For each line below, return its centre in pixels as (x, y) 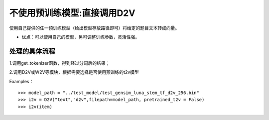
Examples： (21, 81)
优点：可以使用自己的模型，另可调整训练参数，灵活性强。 (80, 37)
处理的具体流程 (32, 51)
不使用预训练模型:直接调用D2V (72, 13)
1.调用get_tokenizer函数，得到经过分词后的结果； (60, 63)
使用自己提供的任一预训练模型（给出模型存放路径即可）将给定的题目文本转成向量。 (94, 28)
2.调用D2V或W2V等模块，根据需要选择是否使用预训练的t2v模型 (74, 72)
